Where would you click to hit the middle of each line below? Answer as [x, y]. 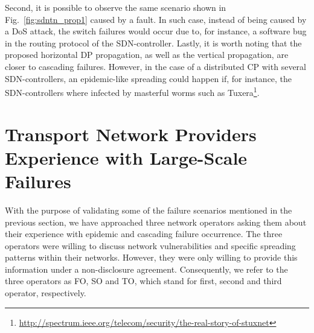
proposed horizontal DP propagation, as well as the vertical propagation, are [147, 55]
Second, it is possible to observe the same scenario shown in [116, 7]
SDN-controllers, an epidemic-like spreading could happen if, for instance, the [149, 78]
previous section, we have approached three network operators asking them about [156, 222]
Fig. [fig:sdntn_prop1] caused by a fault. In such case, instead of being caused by [156, 19]
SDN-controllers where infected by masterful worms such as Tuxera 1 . [132, 91]
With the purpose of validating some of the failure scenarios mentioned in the [149, 210]
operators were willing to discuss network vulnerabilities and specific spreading [150, 245]
